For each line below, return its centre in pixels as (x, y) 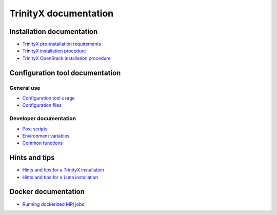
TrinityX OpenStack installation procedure (66, 58)
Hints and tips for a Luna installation (60, 177)
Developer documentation (43, 119)
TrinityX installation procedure (54, 51)
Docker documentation (47, 192)
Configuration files (42, 105)
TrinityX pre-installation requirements (62, 44)
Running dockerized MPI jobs (53, 204)
